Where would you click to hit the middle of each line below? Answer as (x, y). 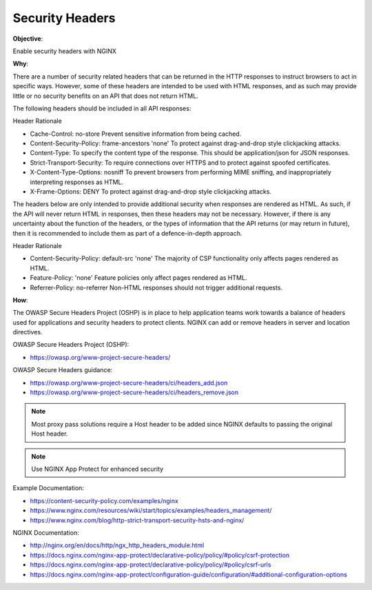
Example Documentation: (48, 488)
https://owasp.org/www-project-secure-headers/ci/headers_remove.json (134, 392)
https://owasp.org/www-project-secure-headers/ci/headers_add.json (129, 383)
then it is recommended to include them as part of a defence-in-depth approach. (127, 233)
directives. (28, 332)
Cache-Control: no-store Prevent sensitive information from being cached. (136, 134)
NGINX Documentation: (46, 532)
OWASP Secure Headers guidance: (63, 370)
